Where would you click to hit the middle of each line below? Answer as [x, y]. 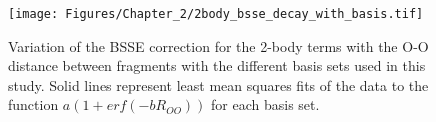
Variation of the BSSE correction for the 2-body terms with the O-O [218, 45]
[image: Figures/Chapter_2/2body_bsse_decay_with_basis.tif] [216, 14]
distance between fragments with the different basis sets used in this [217, 65]
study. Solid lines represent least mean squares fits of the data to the [218, 84]
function [33, 104]
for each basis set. [265, 104]
